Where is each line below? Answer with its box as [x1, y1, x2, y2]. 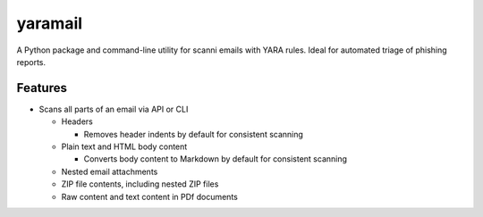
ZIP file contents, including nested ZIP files [61, 179, 219, 189]
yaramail [16, 13, 83, 33]
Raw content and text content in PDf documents [61, 191, 239, 202]
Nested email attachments [61, 166, 158, 177]
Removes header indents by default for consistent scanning [83, 129, 304, 139]
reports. [16, 56, 47, 67]
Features [16, 80, 67, 96]
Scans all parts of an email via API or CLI [38, 104, 189, 114]
